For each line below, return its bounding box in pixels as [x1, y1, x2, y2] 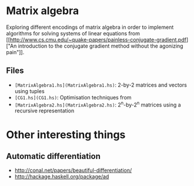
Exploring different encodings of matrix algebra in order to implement [6, 24, 174, 31]
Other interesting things [6, 128, 126, 141]
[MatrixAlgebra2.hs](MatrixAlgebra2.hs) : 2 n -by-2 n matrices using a [14, 100, 181, 108]
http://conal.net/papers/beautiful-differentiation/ [14, 167, 132, 174]
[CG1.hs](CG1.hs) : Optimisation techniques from [14, 94, 132, 101]
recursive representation [14, 107, 75, 114]
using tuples [14, 87, 45, 95]
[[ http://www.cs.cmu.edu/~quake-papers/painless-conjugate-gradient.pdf [6, 36, 187, 43]
